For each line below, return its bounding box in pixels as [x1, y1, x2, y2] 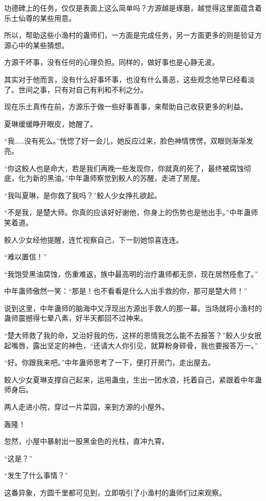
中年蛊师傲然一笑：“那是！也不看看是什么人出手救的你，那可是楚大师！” [4, 285, 248, 296]
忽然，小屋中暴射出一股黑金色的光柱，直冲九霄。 [4, 436, 169, 446]
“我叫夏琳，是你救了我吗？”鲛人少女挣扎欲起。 [4, 189, 162, 200]
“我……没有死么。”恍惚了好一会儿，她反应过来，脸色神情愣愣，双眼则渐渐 [4, 135, 246, 146]
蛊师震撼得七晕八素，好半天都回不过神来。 [4, 313, 147, 323]
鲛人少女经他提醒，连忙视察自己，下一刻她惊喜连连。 [4, 234, 183, 245]
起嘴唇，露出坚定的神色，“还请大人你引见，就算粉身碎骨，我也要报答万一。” [4, 340, 258, 350]
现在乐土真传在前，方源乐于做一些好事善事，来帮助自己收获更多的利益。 [4, 101, 248, 112]
